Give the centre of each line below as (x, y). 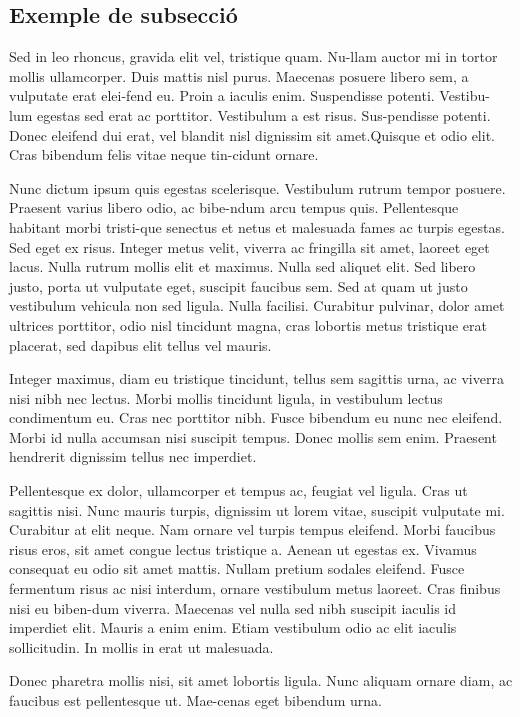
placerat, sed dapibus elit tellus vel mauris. (140, 344)
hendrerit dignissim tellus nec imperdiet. (133, 456)
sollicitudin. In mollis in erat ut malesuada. (141, 646)
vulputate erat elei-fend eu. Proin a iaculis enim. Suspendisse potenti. (222, 95)
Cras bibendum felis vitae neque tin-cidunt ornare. (164, 154)
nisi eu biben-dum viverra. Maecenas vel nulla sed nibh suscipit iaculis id (233, 607)
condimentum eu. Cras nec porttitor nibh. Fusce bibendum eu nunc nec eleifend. (256, 417)
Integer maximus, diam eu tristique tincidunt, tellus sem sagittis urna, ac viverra (256, 378)
